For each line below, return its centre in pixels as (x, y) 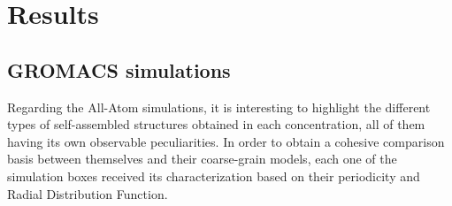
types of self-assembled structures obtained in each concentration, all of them (216, 124)
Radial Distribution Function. (88, 193)
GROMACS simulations (119, 69)
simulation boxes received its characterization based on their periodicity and (214, 175)
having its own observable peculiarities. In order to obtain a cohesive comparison (226, 141)
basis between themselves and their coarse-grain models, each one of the (202, 159)
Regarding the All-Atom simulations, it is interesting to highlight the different (219, 107)
